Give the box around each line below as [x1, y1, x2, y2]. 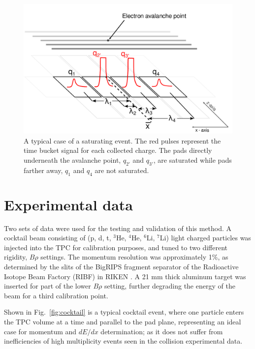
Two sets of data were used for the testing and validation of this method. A [4, 223, 232, 233]
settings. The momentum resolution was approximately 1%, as [40, 252, 228, 262]
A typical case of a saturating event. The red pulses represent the [24, 135, 221, 145]
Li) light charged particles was [159, 233, 251, 243]
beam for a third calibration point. [4, 290, 108, 300]
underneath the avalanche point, [24, 154, 121, 165]
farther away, [24, 165, 63, 175]
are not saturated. [95, 165, 149, 175]
